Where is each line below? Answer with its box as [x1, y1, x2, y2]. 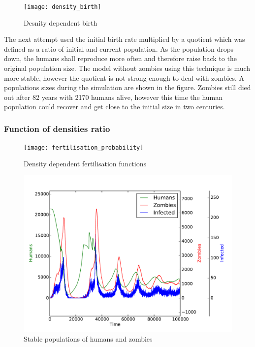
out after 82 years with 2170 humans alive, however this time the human [4, 92, 223, 102]
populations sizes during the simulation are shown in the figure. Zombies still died [4, 82, 251, 93]
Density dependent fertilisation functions [24, 158, 147, 168]
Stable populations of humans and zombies [24, 334, 153, 344]
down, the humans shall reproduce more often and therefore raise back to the [4, 53, 237, 63]
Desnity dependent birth [24, 17, 97, 28]
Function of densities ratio [4, 122, 110, 134]
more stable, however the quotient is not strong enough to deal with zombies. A [4, 72, 245, 83]
